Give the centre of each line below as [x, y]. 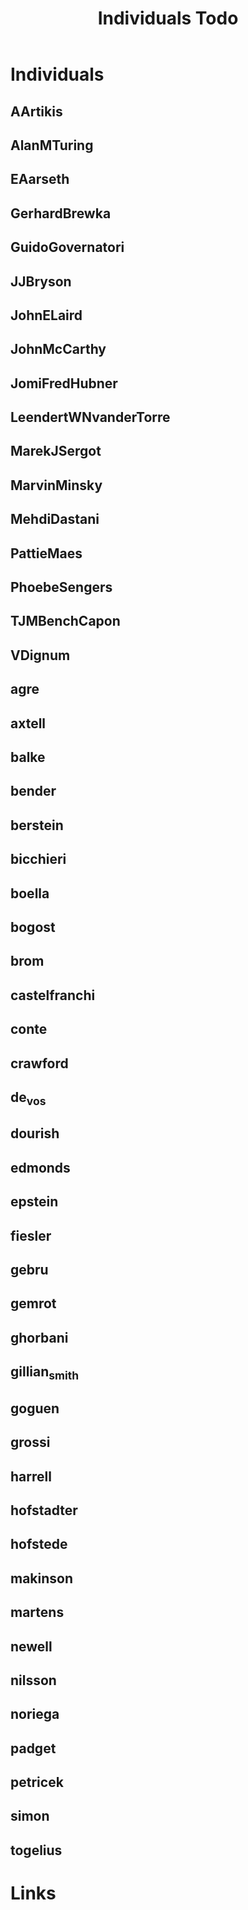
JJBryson [41, 281]
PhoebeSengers [61, 587]
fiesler [31, 1235]
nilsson [33, 1680]
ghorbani [39, 1337]
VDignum [40, 655]
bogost [33, 927]
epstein [34, 1202]
